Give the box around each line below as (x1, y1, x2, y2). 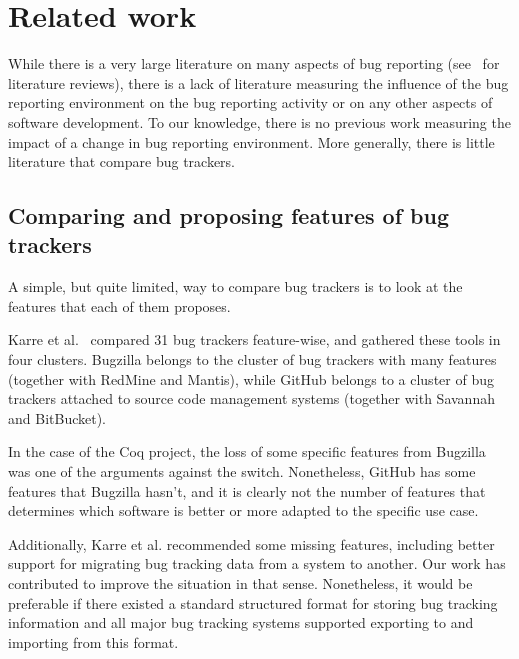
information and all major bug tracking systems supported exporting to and (8, 612, 474, 633)
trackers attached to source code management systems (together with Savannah (8, 388, 495, 409)
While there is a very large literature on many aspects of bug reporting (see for (8, 53, 500, 74)
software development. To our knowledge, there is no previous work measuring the (8, 111, 511, 132)
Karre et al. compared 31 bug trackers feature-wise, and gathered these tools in (8, 329, 501, 350)
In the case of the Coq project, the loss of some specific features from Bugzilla (8, 441, 486, 462)
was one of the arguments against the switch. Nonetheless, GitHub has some (8, 461, 476, 482)
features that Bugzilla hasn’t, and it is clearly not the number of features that (8, 480, 486, 501)
